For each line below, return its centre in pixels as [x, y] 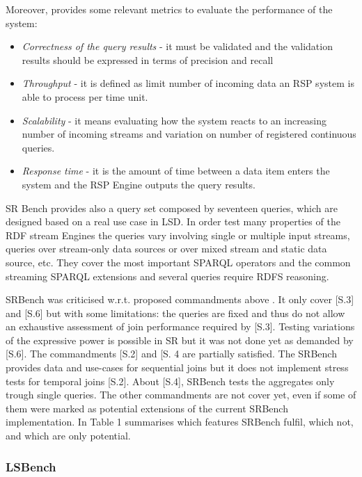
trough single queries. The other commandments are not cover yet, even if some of [181, 395]
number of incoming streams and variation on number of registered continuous [189, 134]
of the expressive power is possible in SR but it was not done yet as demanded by [180, 340]
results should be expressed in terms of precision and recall [148, 59]
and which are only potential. [68, 436]
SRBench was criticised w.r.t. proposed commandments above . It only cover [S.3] [180, 299]
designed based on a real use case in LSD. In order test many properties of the [173, 221]
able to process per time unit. [85, 96]
